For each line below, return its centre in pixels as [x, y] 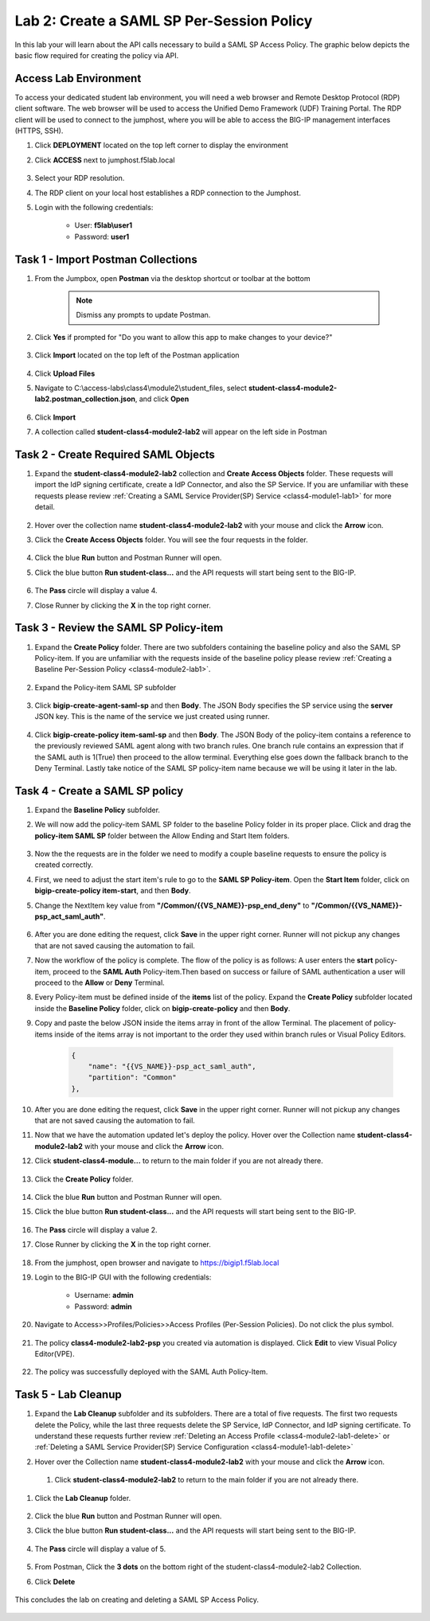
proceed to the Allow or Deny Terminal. [100, 982]
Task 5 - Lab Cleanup [68, 1394]
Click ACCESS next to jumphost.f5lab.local [105, 160]
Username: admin [104, 1295]
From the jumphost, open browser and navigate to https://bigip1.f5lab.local [157, 1263]
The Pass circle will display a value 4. [96, 591]
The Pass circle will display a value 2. [96, 1229]
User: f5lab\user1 [104, 225]
